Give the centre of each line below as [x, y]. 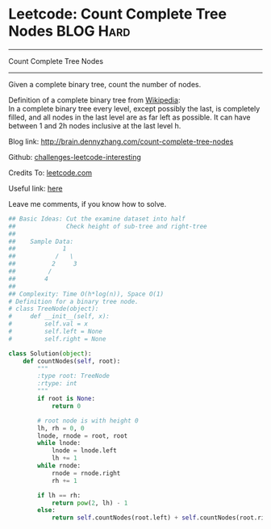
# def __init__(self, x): [59, 317]
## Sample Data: [41, 241]
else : [47, 510]
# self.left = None [56, 332]
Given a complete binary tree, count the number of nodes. [105, 84]
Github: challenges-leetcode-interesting [75, 157]
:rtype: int [58, 384]
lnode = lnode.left [84, 451]
